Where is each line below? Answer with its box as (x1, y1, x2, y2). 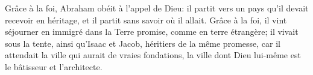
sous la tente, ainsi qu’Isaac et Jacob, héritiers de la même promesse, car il (5, 37, 280, 49)
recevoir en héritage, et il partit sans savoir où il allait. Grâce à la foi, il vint (5, 13, 287, 26)
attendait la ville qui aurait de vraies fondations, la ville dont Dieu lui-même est (5, 49, 301, 61)
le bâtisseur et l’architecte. (5, 60, 103, 73)
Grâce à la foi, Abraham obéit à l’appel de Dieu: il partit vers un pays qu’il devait (5, 2, 309, 14)
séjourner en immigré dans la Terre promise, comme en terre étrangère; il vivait (5, 25, 299, 38)
